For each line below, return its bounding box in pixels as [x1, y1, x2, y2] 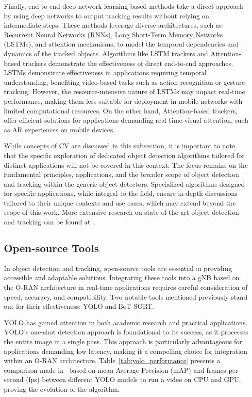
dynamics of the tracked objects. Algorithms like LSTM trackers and [4, 48, 208, 58]
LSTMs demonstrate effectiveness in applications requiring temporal [4, 67, 207, 78]
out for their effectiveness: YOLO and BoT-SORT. [4, 301, 154, 311]
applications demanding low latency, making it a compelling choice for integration [4, 346, 248, 356]
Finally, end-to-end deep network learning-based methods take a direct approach [4, 1, 243, 11]
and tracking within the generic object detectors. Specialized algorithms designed [4, 178, 245, 189]
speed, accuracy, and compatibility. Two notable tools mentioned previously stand [4, 291, 248, 302]
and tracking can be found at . [4, 217, 96, 227]
